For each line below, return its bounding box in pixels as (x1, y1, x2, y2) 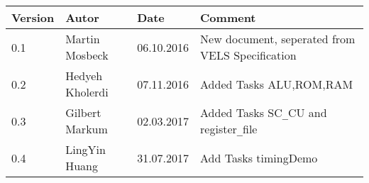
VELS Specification (200, 47, 297, 63)
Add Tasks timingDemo (200, 149, 318, 166)
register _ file (200, 121, 258, 137)
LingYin (65, 141, 106, 157)
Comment (200, 9, 256, 26)
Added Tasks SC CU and (200, 104, 327, 121)
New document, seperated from (200, 30, 356, 47)
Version (11, 9, 55, 26)
